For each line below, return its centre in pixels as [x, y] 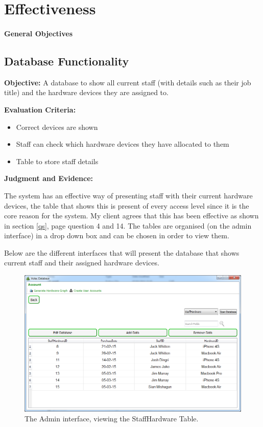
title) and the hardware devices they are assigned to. [86, 92]
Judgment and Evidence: [49, 178]
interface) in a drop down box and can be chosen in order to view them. [117, 235]
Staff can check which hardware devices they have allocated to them [123, 144]
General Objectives [39, 33]
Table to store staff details [57, 161]
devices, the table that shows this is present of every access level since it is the [127, 205]
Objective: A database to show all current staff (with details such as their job [128, 82]
